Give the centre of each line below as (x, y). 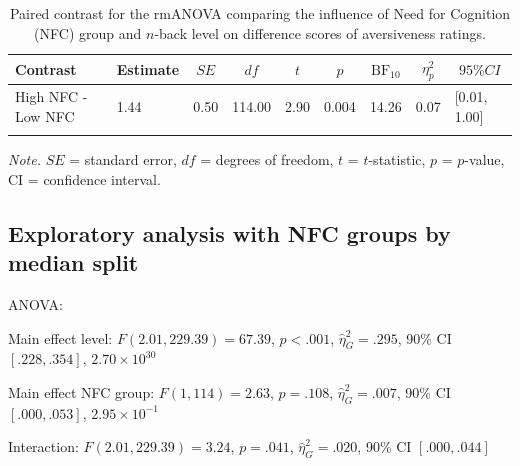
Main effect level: (60, 337)
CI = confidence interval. (84, 178)
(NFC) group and (88, 32)
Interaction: (43, 446)
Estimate (148, 68)
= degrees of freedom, (267, 159)
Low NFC (45, 115)
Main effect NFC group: (81, 391)
